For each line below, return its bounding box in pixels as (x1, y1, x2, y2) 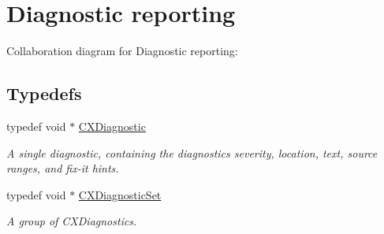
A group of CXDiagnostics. (6, 213, 137, 229)
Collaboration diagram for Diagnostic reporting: (6, 43, 238, 59)
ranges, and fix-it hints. (6, 160, 119, 176)
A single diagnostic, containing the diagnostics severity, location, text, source (6, 144, 378, 161)
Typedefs (6, 81, 82, 106)
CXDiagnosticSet (78, 186, 162, 202)
